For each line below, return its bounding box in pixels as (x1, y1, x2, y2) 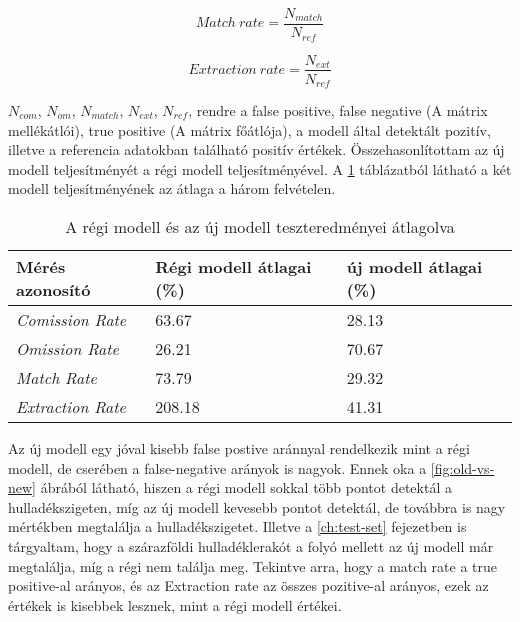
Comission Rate (16, 308, 127, 331)
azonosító (16, 278, 91, 301)
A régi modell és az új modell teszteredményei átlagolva (65, 215, 455, 238)
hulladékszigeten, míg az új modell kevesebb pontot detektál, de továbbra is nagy (8, 496, 506, 517)
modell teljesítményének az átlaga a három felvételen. (8, 178, 336, 199)
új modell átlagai (346, 255, 483, 278)
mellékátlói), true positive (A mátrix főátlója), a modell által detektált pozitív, (8, 119, 491, 140)
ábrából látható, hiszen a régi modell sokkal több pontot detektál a (40, 477, 452, 498)
